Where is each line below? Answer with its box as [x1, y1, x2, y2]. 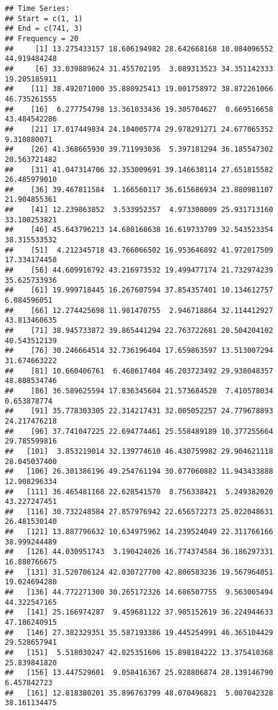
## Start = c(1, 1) [5, 14, 83, 23]
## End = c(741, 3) [5, 24, 83, 33]
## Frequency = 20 [5, 34, 79, 43]
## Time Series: [5, 4, 70, 13]
